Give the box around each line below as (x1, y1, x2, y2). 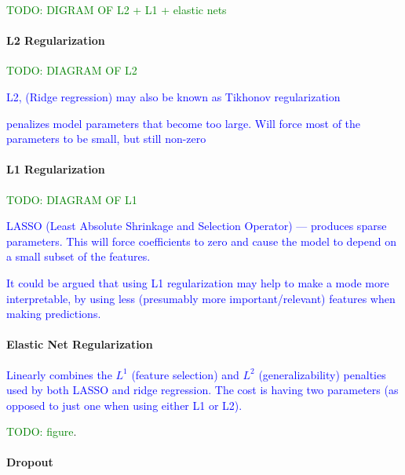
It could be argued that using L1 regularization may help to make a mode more (6, 274, 389, 290)
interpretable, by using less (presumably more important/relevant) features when (6, 290, 396, 306)
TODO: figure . (6, 423, 77, 440)
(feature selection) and (131, 366, 239, 382)
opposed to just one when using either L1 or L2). (6, 396, 243, 413)
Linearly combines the (6, 366, 112, 382)
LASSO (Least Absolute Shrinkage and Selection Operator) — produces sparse (6, 217, 387, 234)
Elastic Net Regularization (6, 336, 153, 353)
